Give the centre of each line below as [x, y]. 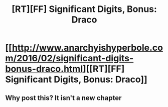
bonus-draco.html [44, 69]
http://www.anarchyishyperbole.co [87, 48]
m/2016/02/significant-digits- [69, 58]
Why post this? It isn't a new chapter [63, 98]
